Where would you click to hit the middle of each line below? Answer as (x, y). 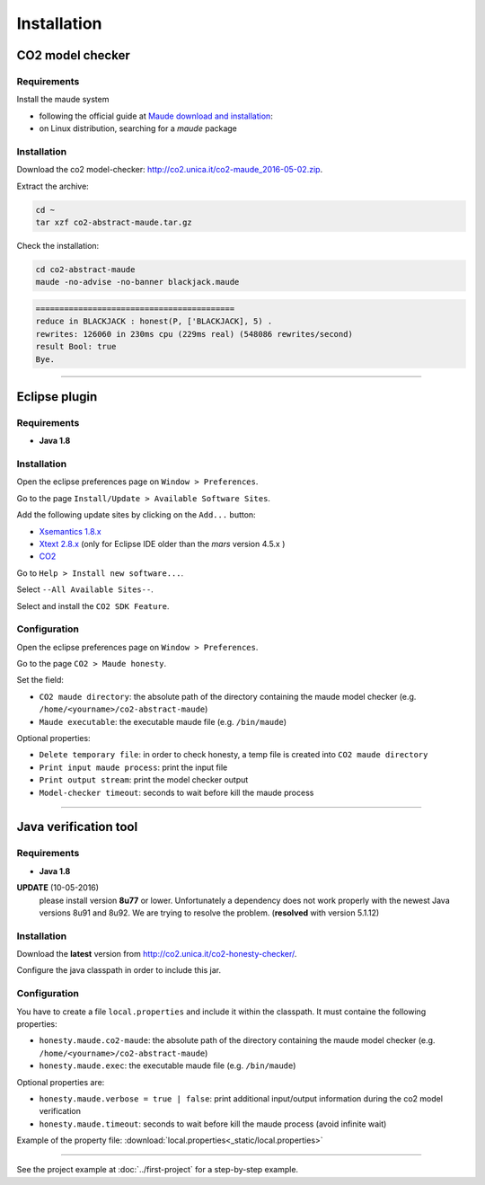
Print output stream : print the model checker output (144, 780)
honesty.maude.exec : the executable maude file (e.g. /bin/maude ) (168, 1066)
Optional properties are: (61, 1082)
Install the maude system (63, 100)
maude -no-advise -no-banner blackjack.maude (137, 282)
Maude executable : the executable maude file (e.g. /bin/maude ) (163, 721)
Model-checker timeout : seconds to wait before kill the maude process (176, 792)
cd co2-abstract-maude (85, 269)
